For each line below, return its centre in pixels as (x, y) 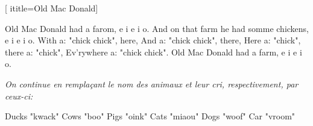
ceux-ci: (19, 96)
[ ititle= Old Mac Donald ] (52, 8)
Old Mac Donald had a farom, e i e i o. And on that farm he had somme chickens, (157, 28)
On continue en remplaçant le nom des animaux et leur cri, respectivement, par (152, 83)
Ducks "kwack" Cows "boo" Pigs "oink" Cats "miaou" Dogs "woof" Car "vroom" (150, 116)
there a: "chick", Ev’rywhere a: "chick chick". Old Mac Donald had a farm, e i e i (153, 52)
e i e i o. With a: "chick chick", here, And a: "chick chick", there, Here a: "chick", (153, 40)
